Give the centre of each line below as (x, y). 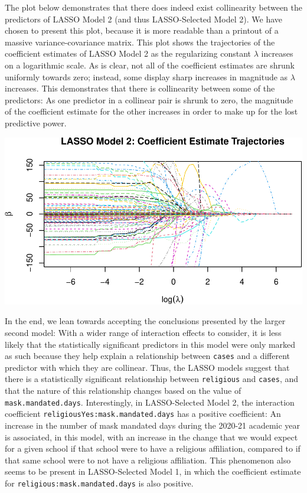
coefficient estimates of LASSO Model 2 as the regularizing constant (128, 53)
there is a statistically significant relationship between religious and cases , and (151, 379)
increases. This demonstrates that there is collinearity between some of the (140, 88)
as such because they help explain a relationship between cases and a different (148, 356)
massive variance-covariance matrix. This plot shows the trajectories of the (140, 42)
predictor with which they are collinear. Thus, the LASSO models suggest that (147, 367)
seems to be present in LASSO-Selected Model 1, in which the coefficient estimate (153, 471)
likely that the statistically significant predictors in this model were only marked (150, 344)
